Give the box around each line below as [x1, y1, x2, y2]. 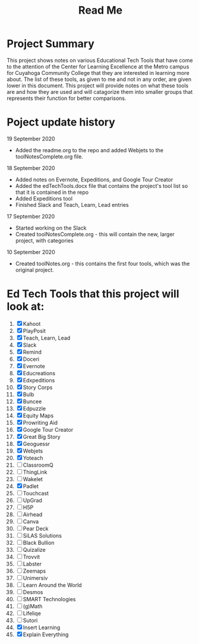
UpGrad [23, 497, 42, 504]
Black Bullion [23, 539, 55, 546]
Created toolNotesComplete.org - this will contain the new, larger [15, 230, 175, 238]
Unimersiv [23, 574, 48, 582]
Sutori [23, 617, 38, 624]
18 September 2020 [7, 164, 55, 171]
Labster [23, 560, 42, 567]
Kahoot [23, 320, 41, 327]
